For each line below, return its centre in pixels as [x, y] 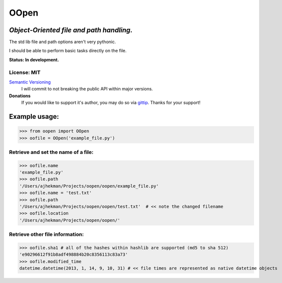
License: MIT [25, 72]
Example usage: [34, 117]
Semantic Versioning [30, 82]
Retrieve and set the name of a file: [51, 152]
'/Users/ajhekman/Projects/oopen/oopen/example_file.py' [89, 186]
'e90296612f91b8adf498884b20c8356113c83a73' [74, 255]
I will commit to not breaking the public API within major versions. [87, 89]
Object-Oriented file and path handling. [71, 30]
